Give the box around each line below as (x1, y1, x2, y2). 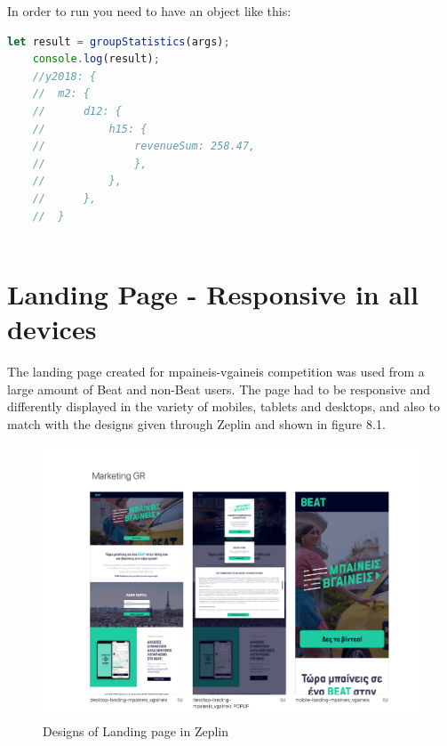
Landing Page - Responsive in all (7, 275, 419, 312)
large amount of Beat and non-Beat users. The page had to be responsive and (7, 379, 431, 398)
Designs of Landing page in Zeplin (43, 721, 229, 740)
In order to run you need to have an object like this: (7, 2, 291, 20)
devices (7, 311, 97, 347)
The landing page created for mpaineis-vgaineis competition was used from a (7, 362, 425, 381)
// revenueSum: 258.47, (32, 140, 256, 153)
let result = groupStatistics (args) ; (7, 35, 230, 48)
